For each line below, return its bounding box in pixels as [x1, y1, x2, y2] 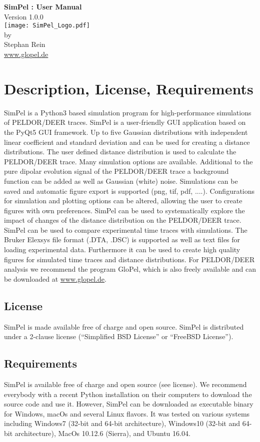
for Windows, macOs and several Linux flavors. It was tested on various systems [4, 408, 250, 419]
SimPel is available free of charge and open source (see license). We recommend [4, 379, 247, 390]
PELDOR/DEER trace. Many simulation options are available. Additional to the [4, 156, 253, 166]
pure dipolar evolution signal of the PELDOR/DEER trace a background [4, 166, 229, 176]
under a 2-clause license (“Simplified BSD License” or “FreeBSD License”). [4, 331, 233, 342]
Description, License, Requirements [4, 78, 253, 98]
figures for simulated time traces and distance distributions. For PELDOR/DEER [4, 254, 255, 264]
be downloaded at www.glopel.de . [4, 273, 106, 284]
